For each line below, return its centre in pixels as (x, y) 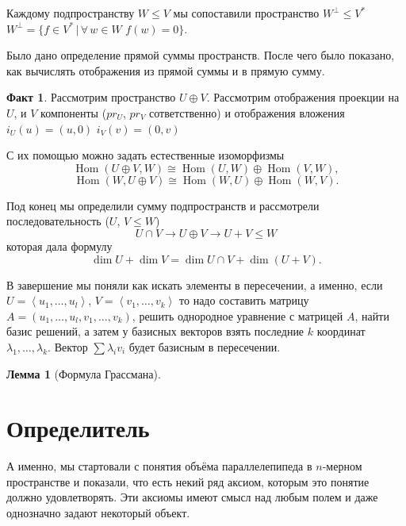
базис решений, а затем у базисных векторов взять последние (155, 331)
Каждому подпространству (71, 13)
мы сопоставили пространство (246, 13)
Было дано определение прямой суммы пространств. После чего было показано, (201, 55)
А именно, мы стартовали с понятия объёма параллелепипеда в (159, 466)
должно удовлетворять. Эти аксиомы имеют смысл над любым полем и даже (192, 497)
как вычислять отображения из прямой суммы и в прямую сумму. (166, 70)
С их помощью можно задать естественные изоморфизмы (146, 155)
